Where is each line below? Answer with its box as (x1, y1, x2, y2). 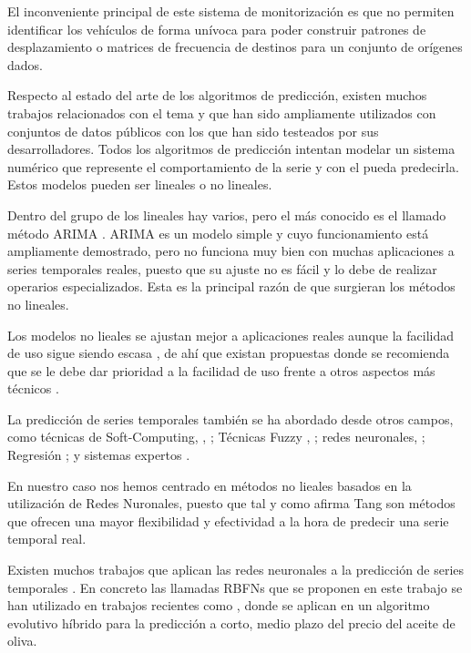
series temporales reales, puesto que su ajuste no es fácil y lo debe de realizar (7, 259, 437, 278)
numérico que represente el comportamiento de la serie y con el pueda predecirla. (7, 157, 459, 176)
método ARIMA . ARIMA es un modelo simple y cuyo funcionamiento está (7, 223, 429, 242)
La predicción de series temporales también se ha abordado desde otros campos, (7, 409, 454, 428)
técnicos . (7, 379, 59, 398)
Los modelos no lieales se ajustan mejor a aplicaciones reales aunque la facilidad (7, 325, 454, 344)
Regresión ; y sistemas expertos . (7, 445, 190, 464)
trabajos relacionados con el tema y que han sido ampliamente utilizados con (7, 103, 436, 122)
